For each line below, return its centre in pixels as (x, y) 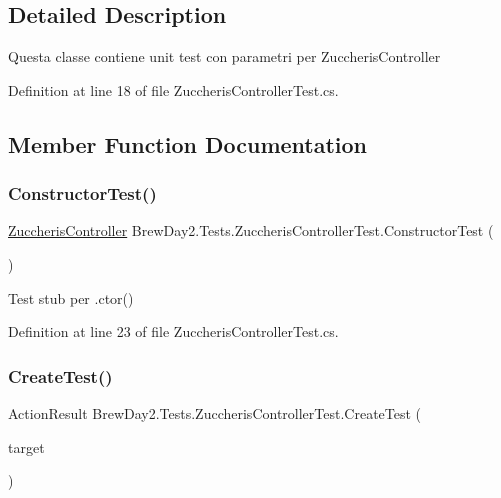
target (26, 446)
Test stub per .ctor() (71, 297)
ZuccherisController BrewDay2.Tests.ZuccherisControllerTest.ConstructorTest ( (251, 230)
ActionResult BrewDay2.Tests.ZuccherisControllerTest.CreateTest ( (215, 412)
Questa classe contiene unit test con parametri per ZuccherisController (224, 56)
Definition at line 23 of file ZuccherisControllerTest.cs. (173, 331)
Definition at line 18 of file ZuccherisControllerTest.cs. (173, 89)
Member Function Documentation (188, 143)
